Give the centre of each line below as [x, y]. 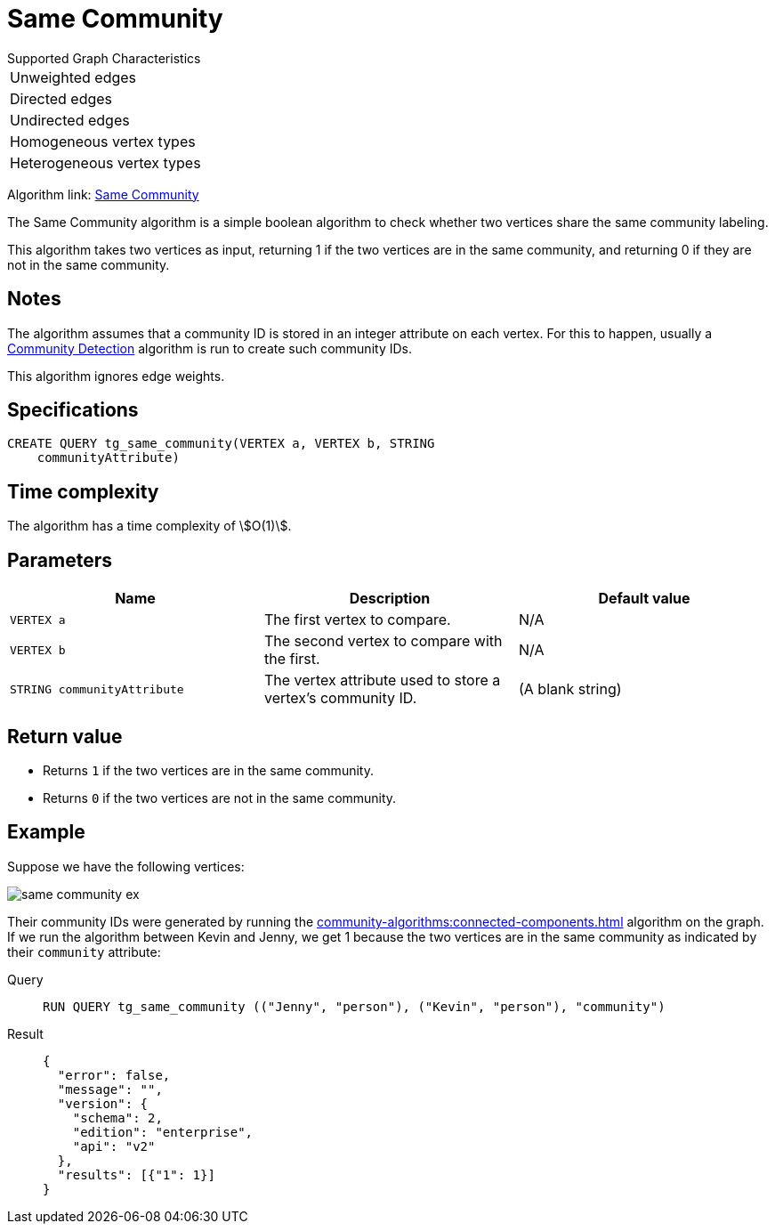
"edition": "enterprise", [163, 1132]
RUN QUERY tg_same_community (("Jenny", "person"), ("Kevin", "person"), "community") [354, 1006]
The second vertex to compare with [383, 641]
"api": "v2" [114, 1146]
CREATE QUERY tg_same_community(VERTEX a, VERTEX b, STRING [221, 444]
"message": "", [110, 1089]
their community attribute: [84, 952]
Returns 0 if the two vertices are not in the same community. [220, 798]
